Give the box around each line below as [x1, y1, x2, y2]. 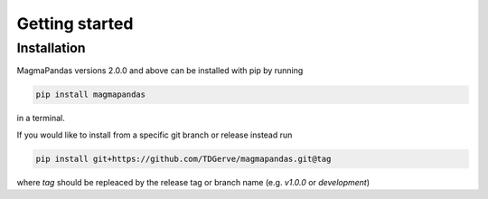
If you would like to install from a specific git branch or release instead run [16, 129, 293, 140]
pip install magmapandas [35, 90, 146, 99]
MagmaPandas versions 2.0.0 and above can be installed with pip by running [16, 65, 304, 76]
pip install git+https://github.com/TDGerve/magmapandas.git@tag [35, 154, 332, 164]
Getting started [16, 14, 134, 33]
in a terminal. [16, 113, 65, 124]
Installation [16, 40, 86, 56]
